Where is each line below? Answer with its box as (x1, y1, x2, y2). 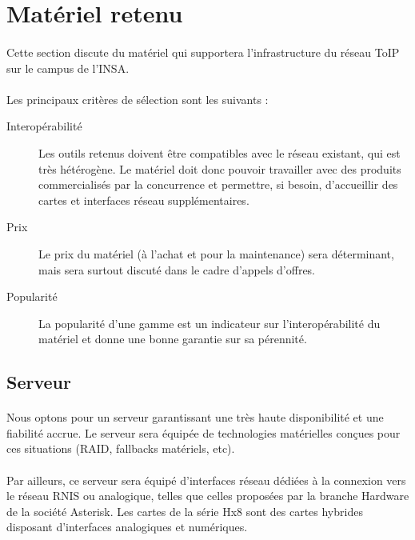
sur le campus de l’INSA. (6, 59, 130, 76)
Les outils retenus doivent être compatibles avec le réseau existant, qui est (38, 144, 401, 161)
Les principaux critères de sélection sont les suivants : (6, 90, 269, 107)
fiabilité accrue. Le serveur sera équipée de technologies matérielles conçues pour (6, 424, 401, 441)
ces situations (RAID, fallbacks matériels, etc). (6, 440, 235, 457)
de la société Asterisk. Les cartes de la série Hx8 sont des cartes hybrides (6, 502, 363, 519)
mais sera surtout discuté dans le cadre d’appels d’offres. (38, 261, 316, 278)
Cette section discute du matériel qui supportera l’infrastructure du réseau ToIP (6, 43, 400, 60)
